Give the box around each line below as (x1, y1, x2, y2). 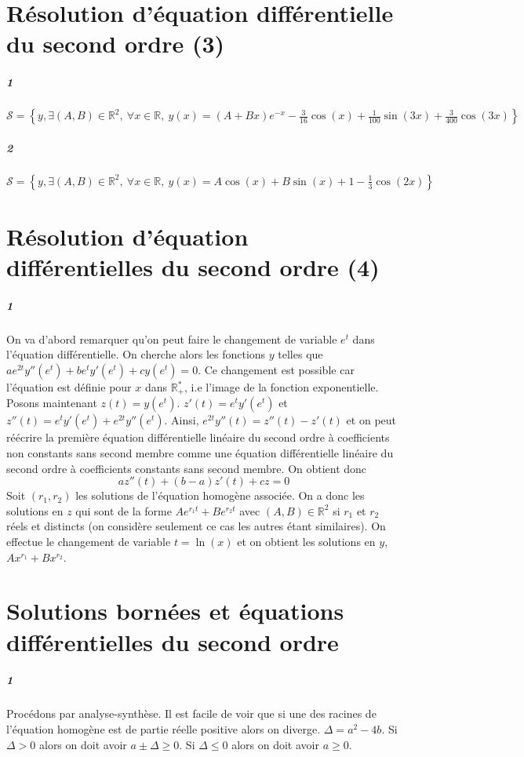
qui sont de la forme (75, 502, 172, 519)
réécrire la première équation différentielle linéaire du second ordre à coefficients (6, 429, 390, 446)
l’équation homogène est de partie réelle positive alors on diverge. (6, 720, 321, 737)
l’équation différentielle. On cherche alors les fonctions (6, 346, 266, 362)
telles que (278, 346, 323, 362)
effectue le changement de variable (6, 533, 171, 550)
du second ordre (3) (6, 27, 225, 60)
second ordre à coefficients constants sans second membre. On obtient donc (6, 460, 367, 476)
